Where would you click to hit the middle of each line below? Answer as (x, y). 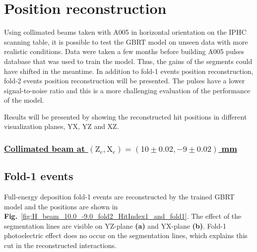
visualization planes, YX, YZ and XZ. (62, 126)
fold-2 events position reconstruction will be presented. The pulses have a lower (125, 81)
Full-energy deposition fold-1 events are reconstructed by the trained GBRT (119, 197)
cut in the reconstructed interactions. (60, 245)
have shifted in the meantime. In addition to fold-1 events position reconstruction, (129, 71)
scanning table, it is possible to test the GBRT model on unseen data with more (126, 41)
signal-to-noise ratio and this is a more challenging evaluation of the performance (127, 90)
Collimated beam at (45, 148)
